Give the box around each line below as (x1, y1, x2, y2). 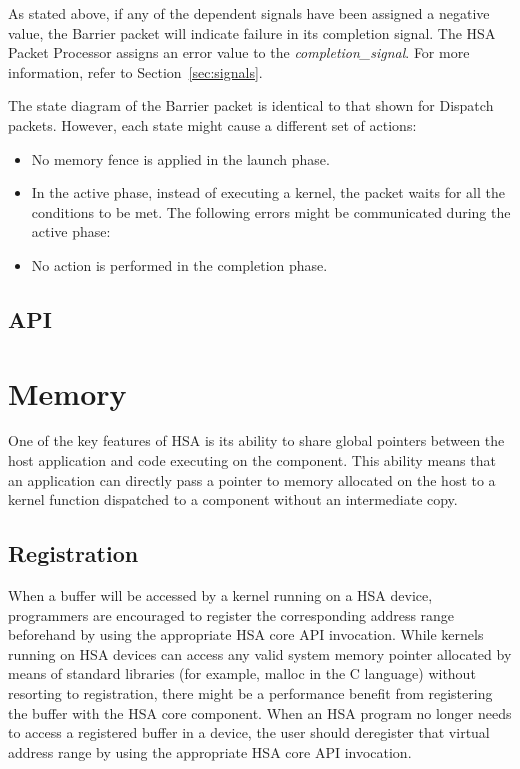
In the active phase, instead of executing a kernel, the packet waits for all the (31, 182, 505, 203)
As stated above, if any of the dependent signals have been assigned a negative (8, 3, 490, 23)
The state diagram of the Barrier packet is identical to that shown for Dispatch (8, 95, 494, 116)
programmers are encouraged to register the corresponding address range (8, 604, 455, 625)
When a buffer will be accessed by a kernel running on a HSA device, (8, 585, 433, 606)
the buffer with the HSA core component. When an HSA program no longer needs (8, 702, 512, 723)
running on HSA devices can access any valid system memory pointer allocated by (8, 643, 512, 664)
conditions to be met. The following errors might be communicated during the (31, 201, 511, 222)
